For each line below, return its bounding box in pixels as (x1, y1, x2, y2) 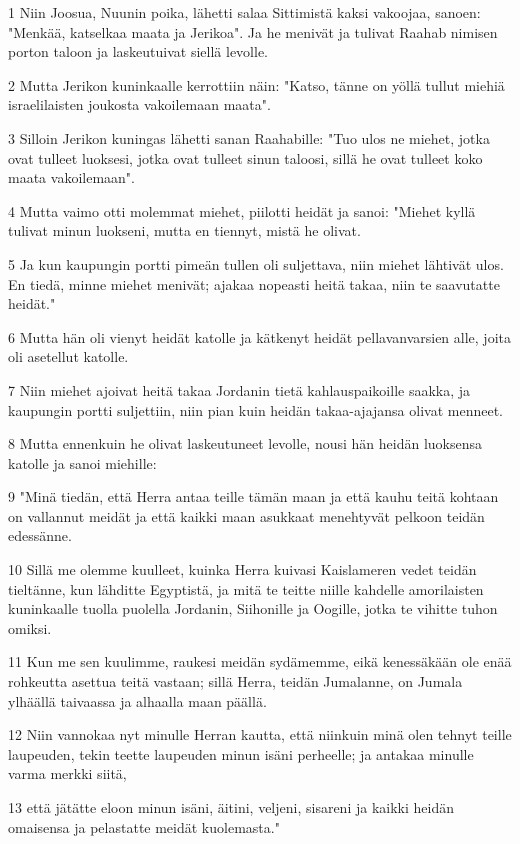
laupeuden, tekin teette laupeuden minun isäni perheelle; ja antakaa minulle (8, 743, 474, 764)
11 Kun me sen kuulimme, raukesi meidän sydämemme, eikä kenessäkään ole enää (8, 651, 512, 672)
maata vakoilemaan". (8, 167, 135, 188)
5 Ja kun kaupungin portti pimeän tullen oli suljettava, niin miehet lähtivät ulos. (8, 253, 504, 274)
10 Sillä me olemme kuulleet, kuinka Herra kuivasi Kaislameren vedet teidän (8, 559, 477, 580)
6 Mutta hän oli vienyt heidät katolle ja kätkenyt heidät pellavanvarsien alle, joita (8, 326, 511, 347)
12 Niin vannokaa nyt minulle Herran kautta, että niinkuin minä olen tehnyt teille (8, 724, 512, 745)
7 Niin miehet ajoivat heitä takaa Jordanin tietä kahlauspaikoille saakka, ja (8, 379, 471, 400)
